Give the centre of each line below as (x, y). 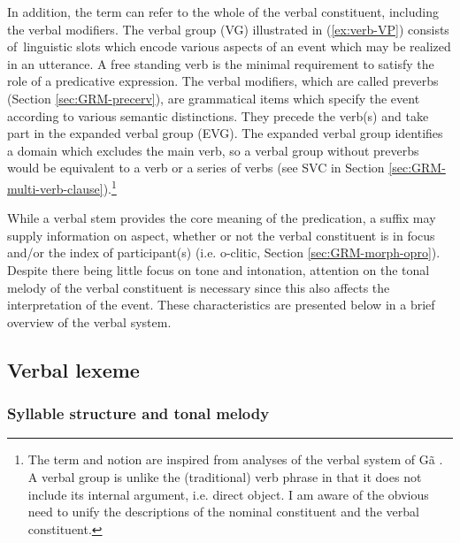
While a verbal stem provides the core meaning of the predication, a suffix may (222, 218)
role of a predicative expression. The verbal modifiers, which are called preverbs (223, 81)
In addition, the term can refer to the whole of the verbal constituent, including (223, 11)
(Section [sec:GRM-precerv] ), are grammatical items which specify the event (214, 98)
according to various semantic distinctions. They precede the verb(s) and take (218, 115)
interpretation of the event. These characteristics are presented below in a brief (221, 305)
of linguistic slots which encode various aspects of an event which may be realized (229, 46)
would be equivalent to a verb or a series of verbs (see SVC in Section (196, 168)
